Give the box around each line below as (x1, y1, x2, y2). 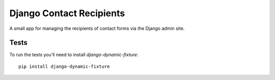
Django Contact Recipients (9, 8, 125, 19)
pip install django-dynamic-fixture (18, 63, 110, 69)
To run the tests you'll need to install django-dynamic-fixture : (9, 52, 139, 58)
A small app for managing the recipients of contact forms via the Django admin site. (9, 25, 185, 31)
